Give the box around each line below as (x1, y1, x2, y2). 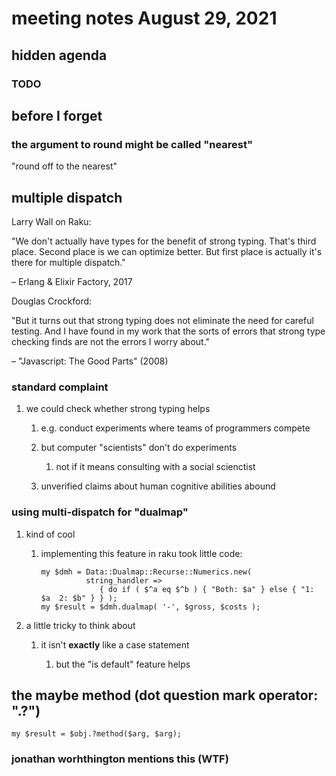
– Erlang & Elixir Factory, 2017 (11, 276, 133, 287)
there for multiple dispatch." (11, 257, 126, 268)
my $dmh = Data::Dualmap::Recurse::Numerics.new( (40, 567, 253, 577)
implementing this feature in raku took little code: (40, 547, 243, 559)
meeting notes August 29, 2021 (11, 7, 278, 30)
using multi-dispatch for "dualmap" (11, 505, 189, 519)
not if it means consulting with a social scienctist (55, 461, 256, 473)
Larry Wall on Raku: (11, 216, 92, 227)
